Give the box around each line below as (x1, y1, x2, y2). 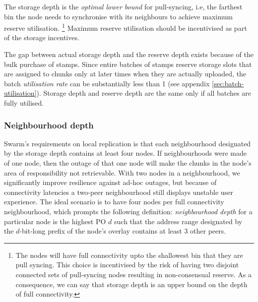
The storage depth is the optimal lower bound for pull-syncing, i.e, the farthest (4, 1, 243, 11)
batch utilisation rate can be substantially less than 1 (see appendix (4, 78, 210, 88)
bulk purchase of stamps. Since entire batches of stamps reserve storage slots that (4, 59, 252, 69)
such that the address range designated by (114, 216, 243, 226)
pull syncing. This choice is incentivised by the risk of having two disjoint (15, 259, 239, 270)
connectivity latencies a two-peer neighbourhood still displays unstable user (4, 186, 233, 197)
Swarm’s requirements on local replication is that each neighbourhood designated (4, 138, 251, 148)
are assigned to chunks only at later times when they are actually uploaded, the (4, 68, 247, 79)
